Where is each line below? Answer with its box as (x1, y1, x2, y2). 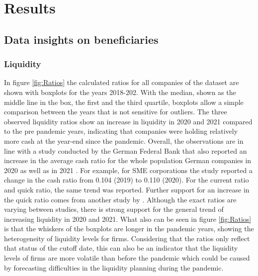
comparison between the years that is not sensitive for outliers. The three (4, 106, 227, 117)
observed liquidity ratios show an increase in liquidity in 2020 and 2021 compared (4, 116, 253, 126)
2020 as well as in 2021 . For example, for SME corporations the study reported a (4, 165, 253, 175)
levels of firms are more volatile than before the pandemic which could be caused (4, 253, 250, 263)
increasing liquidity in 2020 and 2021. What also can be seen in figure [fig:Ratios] (4, 213, 252, 224)
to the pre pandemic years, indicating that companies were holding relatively (4, 126, 238, 136)
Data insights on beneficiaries (4, 31, 159, 47)
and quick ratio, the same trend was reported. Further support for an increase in (4, 184, 250, 194)
